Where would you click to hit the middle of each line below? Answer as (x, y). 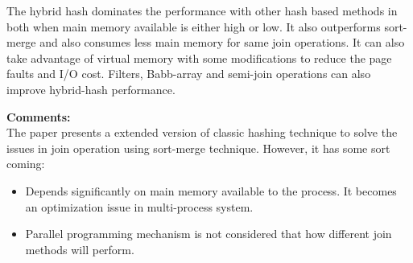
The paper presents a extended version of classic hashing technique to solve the (202, 132)
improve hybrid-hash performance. (91, 89)
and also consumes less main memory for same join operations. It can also (222, 42)
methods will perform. (80, 249)
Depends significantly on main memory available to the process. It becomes (211, 190)
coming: (26, 164)
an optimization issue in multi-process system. (139, 206)
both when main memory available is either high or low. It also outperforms (194, 26)
